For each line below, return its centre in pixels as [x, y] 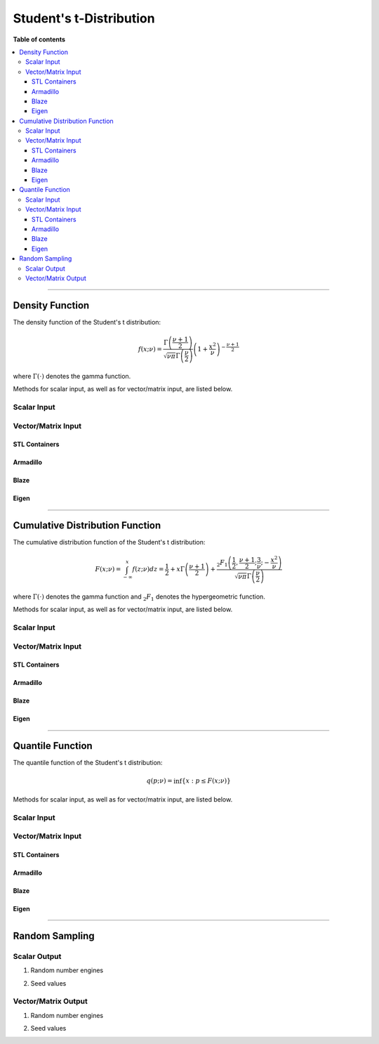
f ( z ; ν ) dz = [148, 569]
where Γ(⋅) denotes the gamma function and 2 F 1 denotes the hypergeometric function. [139, 597]
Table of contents [39, 39]
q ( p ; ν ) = [160, 781]
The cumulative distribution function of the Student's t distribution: [109, 542]
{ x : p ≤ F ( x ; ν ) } [206, 781]
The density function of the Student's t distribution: [87, 322]
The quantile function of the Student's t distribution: [88, 763]
